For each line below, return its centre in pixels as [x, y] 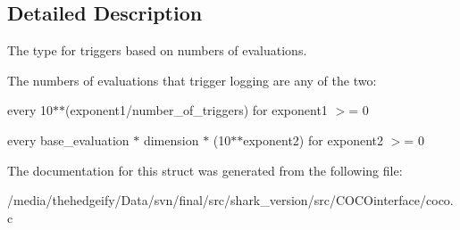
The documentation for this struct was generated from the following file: [205, 170]
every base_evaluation [68, 140]
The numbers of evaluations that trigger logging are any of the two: [192, 80]
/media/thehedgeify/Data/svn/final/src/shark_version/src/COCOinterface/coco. [230, 200]
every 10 [30, 110]
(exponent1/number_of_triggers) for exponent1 [196, 110]
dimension [171, 140]
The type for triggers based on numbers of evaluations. [157, 50]
